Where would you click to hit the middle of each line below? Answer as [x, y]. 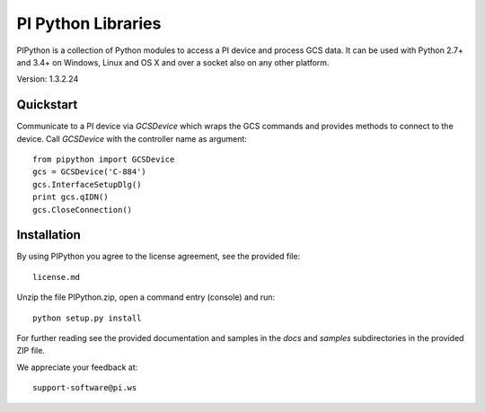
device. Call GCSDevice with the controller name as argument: [132, 138]
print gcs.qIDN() [71, 197]
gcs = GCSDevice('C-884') [90, 172]
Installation [48, 235]
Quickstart [47, 105]
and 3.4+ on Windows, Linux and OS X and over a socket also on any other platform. [173, 62]
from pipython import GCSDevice [104, 160]
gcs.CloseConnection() [83, 210]
